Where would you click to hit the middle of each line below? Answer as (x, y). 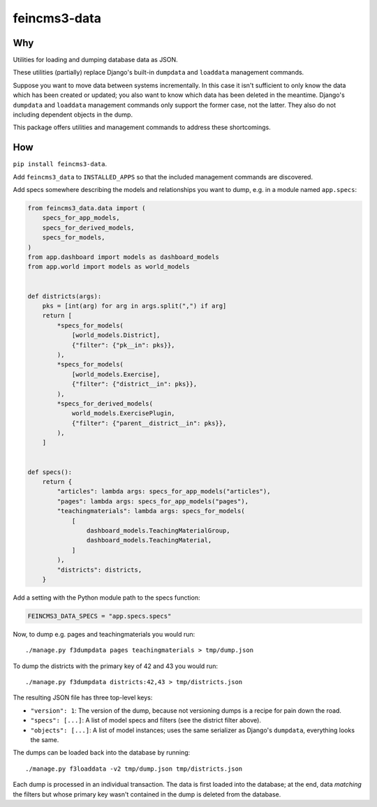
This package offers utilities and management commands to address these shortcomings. (142, 127)
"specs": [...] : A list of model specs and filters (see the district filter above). (146, 720)
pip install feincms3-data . (60, 164)
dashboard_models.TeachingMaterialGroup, (158, 530)
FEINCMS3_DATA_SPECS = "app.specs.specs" (99, 616)
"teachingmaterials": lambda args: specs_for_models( (151, 511)
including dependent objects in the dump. (73, 114)
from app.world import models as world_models (109, 267)
